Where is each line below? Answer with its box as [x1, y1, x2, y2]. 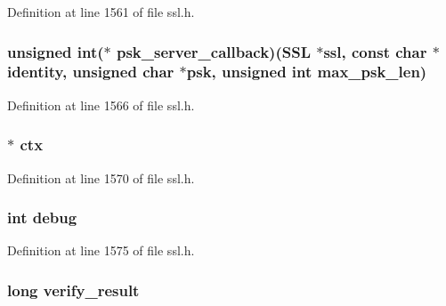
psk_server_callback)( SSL [116, 40, 311, 62]
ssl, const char [323, 40, 427, 62]
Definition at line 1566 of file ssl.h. [7, 95, 195, 114]
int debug [7, 206, 77, 229]
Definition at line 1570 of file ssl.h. [7, 168, 195, 187]
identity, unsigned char [7, 60, 174, 83]
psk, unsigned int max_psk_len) [186, 60, 427, 83]
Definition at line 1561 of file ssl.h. [7, 3, 195, 20]
